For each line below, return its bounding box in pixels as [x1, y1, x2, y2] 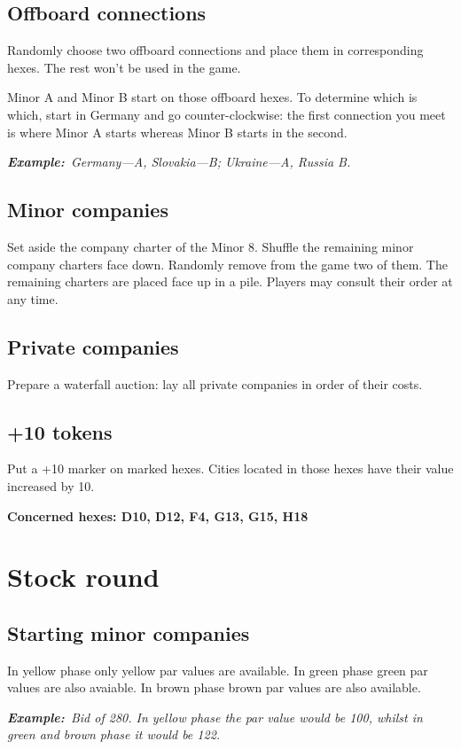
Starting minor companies [7, 619, 250, 646]
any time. [7, 289, 59, 308]
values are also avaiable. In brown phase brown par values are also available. [7, 678, 421, 697]
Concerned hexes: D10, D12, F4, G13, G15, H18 [7, 506, 309, 525]
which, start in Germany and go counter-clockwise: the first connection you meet [7, 105, 446, 123]
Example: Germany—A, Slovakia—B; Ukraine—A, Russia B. [7, 152, 351, 171]
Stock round [7, 558, 160, 595]
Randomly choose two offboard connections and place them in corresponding [7, 41, 424, 59]
